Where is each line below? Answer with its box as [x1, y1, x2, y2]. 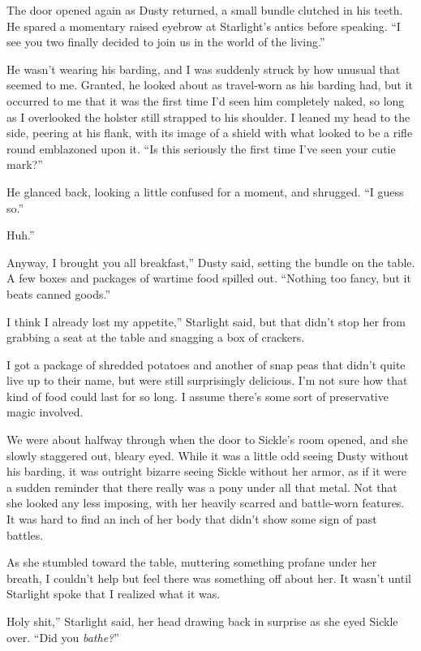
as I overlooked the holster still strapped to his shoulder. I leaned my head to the [6, 108, 410, 125]
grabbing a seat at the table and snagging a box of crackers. [6, 329, 305, 346]
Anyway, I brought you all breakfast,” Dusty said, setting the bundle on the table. [6, 253, 415, 270]
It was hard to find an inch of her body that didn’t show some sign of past [6, 511, 377, 528]
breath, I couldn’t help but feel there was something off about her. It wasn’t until [6, 569, 411, 586]
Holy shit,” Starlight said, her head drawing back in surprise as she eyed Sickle [6, 613, 398, 629]
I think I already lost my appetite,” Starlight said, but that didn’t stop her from [6, 313, 406, 330]
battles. [6, 526, 44, 543]
